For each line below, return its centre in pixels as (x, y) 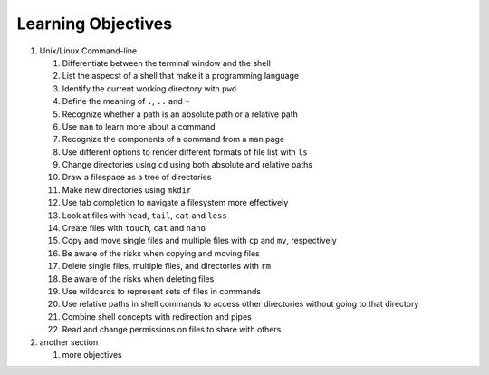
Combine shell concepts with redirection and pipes (157, 316)
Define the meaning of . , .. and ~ (126, 101)
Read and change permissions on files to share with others (172, 330)
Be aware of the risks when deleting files (138, 279)
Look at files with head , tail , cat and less (144, 215)
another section (69, 342)
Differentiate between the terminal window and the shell (166, 62)
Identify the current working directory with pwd (149, 88)
